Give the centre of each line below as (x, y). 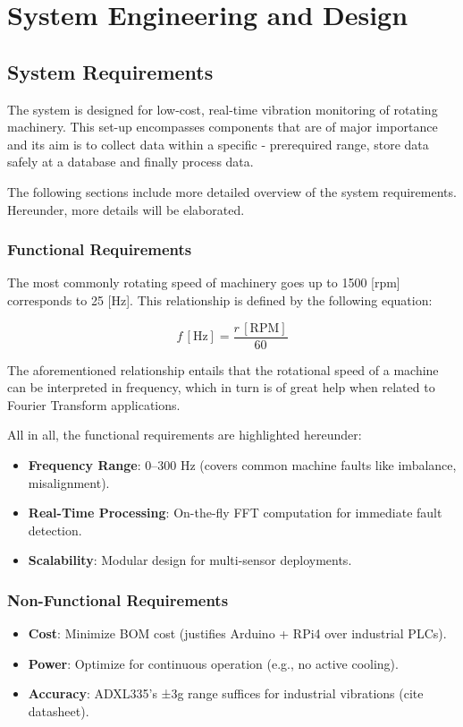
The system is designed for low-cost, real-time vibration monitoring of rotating (223, 109)
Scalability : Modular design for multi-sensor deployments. (190, 560)
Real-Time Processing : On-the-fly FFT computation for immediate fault (235, 513)
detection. (55, 530)
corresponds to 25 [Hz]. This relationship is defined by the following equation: (220, 299)
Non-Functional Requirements (118, 599)
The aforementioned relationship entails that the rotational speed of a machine (223, 369)
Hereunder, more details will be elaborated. (126, 209)
